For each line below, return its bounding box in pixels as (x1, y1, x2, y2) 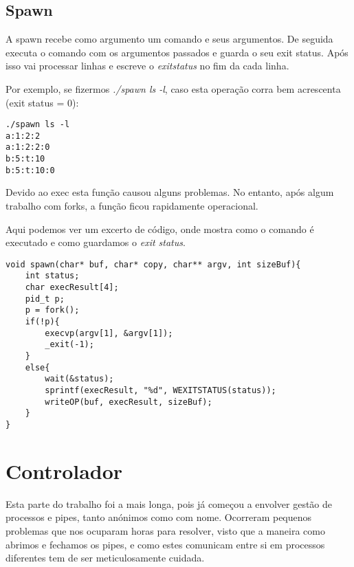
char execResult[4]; (25, 282, 119, 293)
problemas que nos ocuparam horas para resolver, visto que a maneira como (5, 523, 325, 537)
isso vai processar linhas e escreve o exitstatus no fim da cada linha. (5, 58, 289, 73)
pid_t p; (25, 293, 65, 304)
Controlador (5, 456, 123, 485)
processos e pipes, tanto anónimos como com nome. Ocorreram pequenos (5, 510, 312, 524)
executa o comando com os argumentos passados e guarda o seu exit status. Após (5, 45, 349, 59)
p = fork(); (25, 305, 80, 315)
